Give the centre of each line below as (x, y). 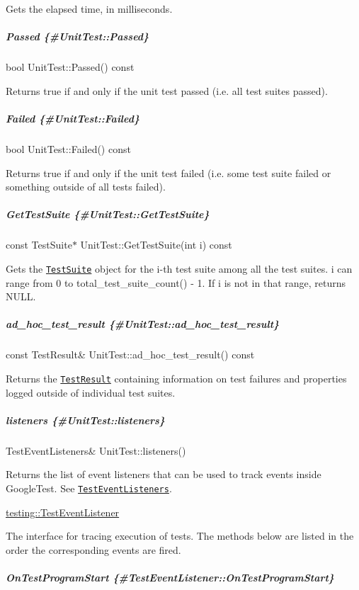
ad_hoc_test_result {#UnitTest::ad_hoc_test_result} (143, 324)
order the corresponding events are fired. (93, 549)
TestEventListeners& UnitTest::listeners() (96, 450)
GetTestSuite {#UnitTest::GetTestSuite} (108, 214)
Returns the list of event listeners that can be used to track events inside (164, 474)
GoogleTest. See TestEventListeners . (89, 488)
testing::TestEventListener (63, 512)
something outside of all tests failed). (86, 187)
